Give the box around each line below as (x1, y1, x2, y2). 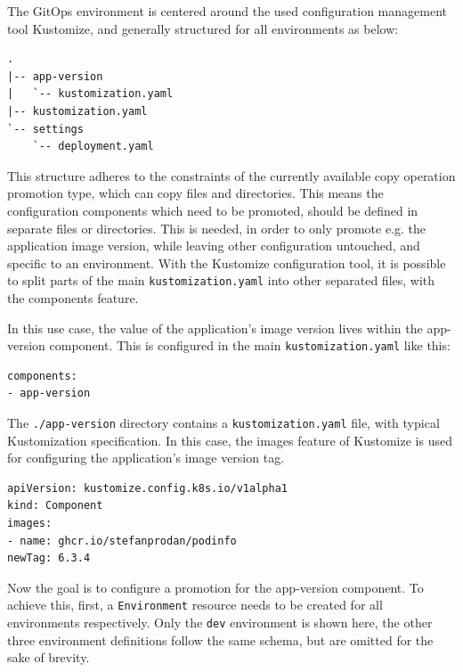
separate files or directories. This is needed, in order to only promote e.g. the (7, 218, 426, 237)
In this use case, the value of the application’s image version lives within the (7, 318, 423, 337)
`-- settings (7, 122, 84, 135)
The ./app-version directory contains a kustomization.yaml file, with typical (7, 414, 440, 431)
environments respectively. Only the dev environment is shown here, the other (7, 613, 433, 632)
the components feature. (7, 288, 139, 307)
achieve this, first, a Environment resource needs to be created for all (7, 595, 383, 614)
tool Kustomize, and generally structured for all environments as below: (7, 19, 399, 37)
